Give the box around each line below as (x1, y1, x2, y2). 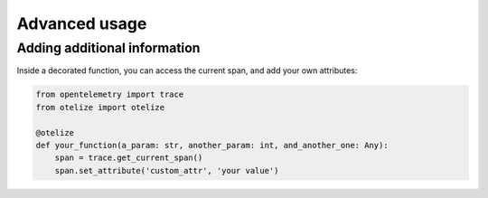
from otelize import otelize (35, 102, 165, 112)
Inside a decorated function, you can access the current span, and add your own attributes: (16, 65, 358, 76)
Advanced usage (16, 14, 147, 33)
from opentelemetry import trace (35, 90, 184, 99)
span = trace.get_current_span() (54, 153, 203, 163)
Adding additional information (16, 40, 201, 56)
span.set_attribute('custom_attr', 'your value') (54, 165, 279, 175)
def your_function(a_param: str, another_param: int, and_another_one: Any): (35, 140, 389, 150)
